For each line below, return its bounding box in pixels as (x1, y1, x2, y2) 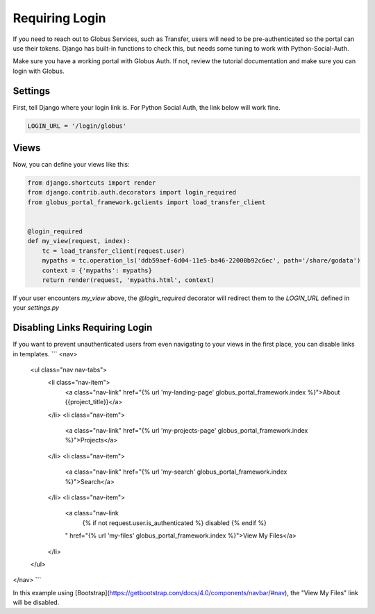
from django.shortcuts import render (27, 179, 156, 187)
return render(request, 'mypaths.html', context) (42, 276, 215, 284)
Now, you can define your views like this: (12, 160, 130, 169)
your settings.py (12, 304, 59, 312)
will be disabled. (12, 598, 60, 607)
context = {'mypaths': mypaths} (42, 266, 153, 274)
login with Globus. (12, 67, 65, 75)
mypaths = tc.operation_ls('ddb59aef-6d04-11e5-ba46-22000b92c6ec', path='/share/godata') (42, 257, 361, 265)
